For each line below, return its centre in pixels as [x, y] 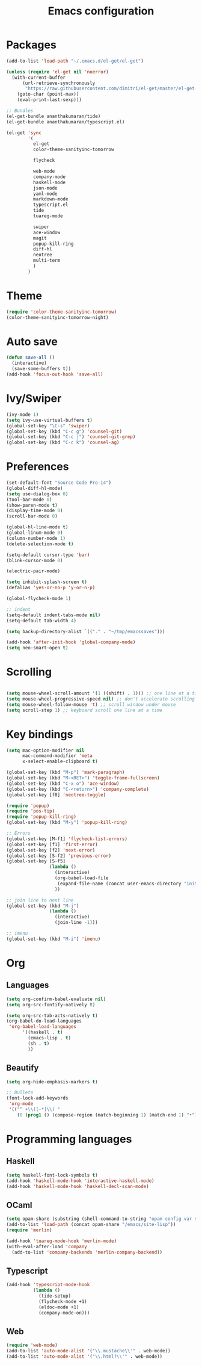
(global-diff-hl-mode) [35, 488]
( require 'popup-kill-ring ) [41, 817]
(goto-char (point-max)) [48, 94]
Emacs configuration [101, 11]
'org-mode [21, 1104]
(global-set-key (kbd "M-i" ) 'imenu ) [54, 939]
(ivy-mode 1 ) [23, 414]
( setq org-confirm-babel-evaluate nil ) [56, 999]
